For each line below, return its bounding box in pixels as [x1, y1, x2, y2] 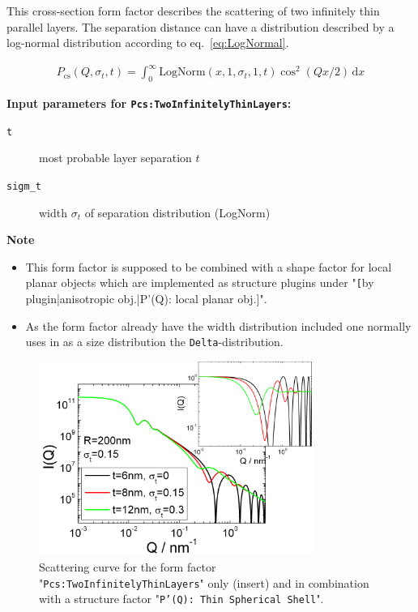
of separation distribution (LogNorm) [84, 203, 271, 220]
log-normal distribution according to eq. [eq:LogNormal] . [6, 34, 289, 51]
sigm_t [6, 181, 41, 193]
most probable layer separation [39, 149, 192, 166]
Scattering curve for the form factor [39, 559, 216, 576]
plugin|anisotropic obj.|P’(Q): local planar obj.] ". [25, 290, 267, 307]
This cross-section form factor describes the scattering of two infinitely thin [6, 2, 380, 19]
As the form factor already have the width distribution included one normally [25, 317, 412, 334]
